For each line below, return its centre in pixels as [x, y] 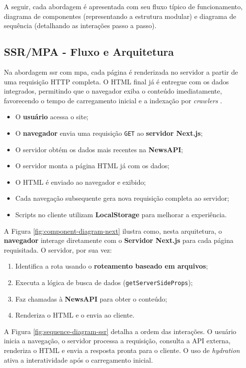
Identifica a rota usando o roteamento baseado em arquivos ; [112, 266]
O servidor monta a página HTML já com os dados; [92, 166]
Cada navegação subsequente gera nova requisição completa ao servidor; [122, 198]
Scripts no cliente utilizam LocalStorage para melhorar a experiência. [121, 214]
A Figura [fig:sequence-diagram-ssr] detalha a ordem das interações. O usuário [120, 331]
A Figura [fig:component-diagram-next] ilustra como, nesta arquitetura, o [113, 231]
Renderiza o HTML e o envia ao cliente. [75, 315]
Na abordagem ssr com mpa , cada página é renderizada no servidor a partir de [121, 72]
